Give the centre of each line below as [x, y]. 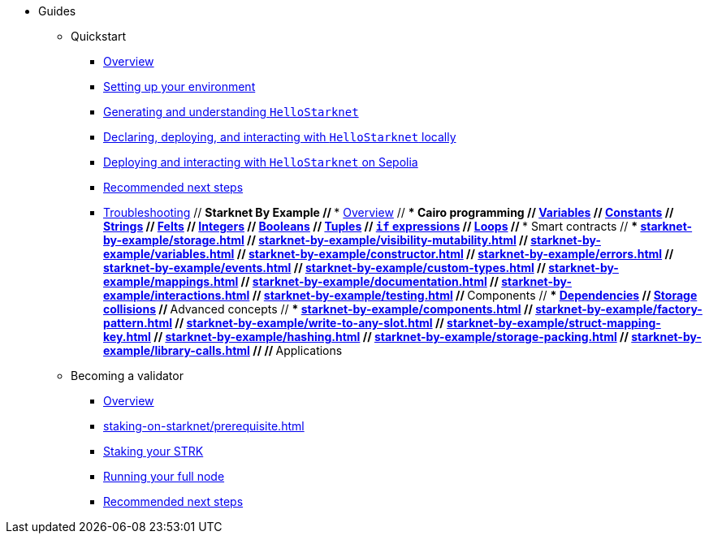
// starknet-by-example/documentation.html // [370, 281]
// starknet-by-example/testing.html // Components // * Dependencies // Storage [475, 295]
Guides [57, 11]
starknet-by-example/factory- [619, 309]
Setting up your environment [179, 86]
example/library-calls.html [177, 350]
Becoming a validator [127, 376]
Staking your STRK [153, 451]
